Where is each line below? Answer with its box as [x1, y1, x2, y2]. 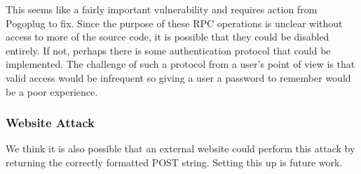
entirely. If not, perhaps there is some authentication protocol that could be [6, 43, 331, 57]
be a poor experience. [6, 84, 98, 99]
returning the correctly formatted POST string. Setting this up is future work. [6, 154, 343, 169]
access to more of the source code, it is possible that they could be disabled [6, 29, 329, 44]
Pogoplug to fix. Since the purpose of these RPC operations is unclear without [6, 15, 343, 30]
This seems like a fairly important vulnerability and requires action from [6, 2, 318, 16]
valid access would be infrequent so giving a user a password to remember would [6, 70, 351, 85]
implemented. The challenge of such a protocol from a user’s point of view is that [6, 57, 355, 71]
